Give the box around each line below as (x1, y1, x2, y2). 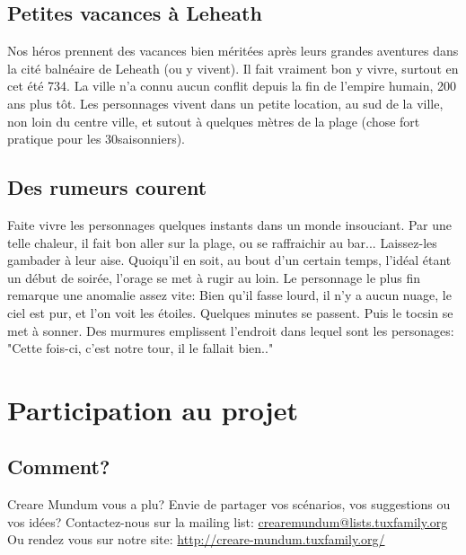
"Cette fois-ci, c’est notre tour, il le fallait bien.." (7, 339, 274, 357)
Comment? (7, 453, 110, 480)
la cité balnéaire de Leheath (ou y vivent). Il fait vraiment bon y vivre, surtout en (7, 58, 459, 77)
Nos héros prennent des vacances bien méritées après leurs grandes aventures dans (7, 41, 459, 60)
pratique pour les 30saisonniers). (7, 129, 186, 148)
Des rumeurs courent (7, 173, 207, 201)
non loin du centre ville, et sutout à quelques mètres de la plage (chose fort (7, 111, 420, 130)
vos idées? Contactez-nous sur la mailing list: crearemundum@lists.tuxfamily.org (7, 512, 448, 531)
